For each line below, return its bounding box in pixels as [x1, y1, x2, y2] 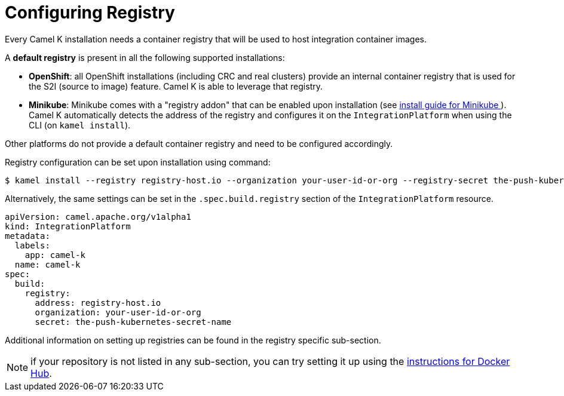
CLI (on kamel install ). [29, 119, 131, 130]
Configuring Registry [5, 2, 175, 23]
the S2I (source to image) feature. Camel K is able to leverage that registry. [29, 81, 323, 91]
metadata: [5, 231, 50, 241]
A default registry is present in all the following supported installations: [5, 52, 285, 63]
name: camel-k [14, 259, 81, 269]
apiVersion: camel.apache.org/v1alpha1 [5, 211, 191, 222]
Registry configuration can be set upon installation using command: [5, 156, 271, 167]
